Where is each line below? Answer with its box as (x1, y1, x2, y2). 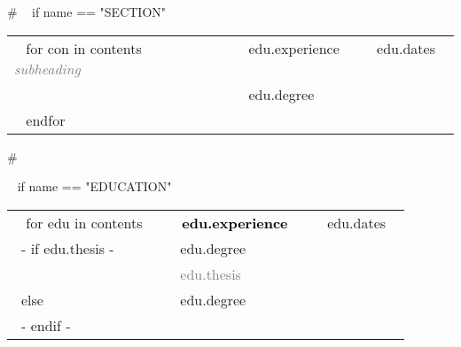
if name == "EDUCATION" (17, 177, 172, 196)
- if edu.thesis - (21, 237, 114, 258)
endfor (26, 109, 66, 130)
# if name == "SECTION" (7, 3, 167, 20)
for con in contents (26, 37, 142, 58)
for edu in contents (26, 212, 143, 233)
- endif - (21, 314, 71, 335)
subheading (14, 58, 81, 79)
